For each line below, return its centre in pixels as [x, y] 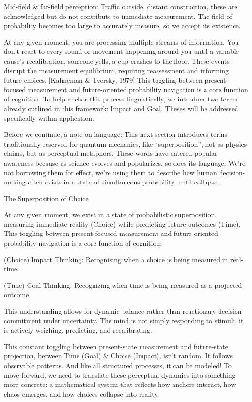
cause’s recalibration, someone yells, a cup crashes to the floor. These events [117, 60]
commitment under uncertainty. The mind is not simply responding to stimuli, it [124, 320]
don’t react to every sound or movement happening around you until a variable [121, 51]
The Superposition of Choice [46, 198]
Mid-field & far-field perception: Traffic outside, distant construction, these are [121, 6]
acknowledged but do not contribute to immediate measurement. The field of [118, 16]
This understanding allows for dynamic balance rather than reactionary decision [123, 311]
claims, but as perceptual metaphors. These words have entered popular [111, 153]
